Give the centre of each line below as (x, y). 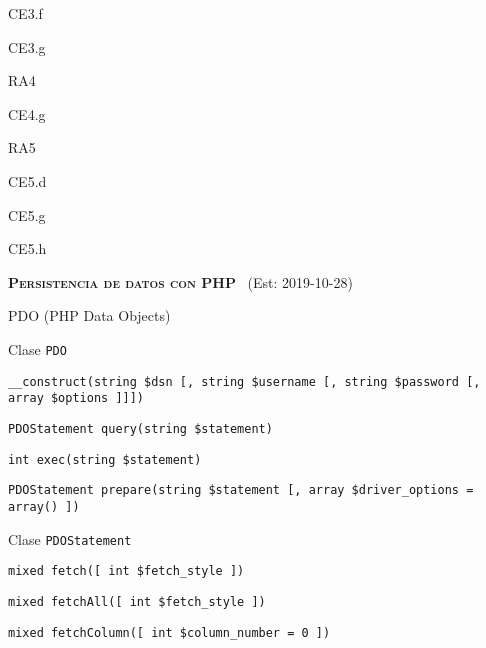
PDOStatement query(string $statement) (140, 428)
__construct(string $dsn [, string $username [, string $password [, (244, 381)
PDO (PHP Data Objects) (89, 315)
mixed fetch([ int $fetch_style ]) (126, 571)
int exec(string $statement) (105, 459)
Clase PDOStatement (70, 538)
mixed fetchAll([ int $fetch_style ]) (137, 601)
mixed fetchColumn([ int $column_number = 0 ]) (169, 632)
